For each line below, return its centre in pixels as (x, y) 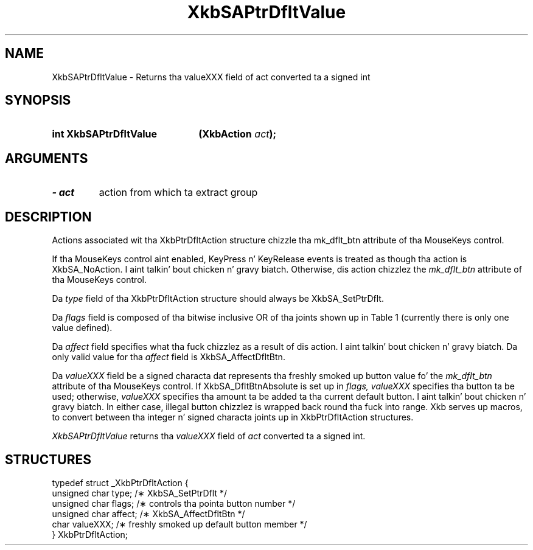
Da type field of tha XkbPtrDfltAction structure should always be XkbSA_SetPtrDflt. (218, 299)
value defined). (82, 328)
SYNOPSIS (38, 100)
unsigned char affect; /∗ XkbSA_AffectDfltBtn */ (148, 513)
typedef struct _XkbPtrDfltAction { (120, 482)
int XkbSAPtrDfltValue (105, 134)
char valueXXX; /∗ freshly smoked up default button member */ (179, 524)
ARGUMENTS (47, 158)
